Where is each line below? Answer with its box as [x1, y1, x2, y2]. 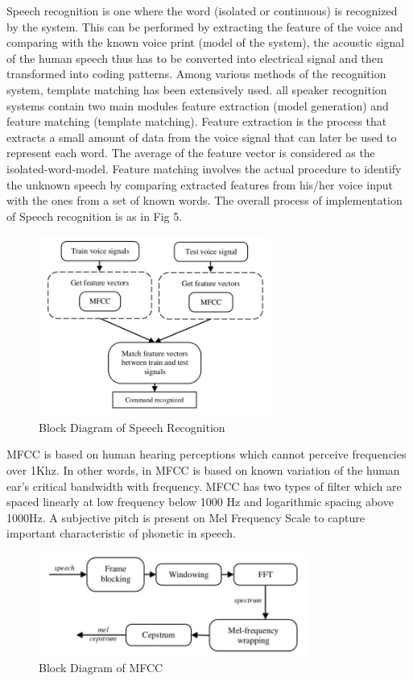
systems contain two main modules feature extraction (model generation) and [6, 97, 389, 114]
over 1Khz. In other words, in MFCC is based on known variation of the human [6, 461, 400, 478]
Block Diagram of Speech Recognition [39, 418, 225, 435]
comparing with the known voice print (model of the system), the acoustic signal [6, 34, 405, 51]
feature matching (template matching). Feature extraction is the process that [6, 113, 387, 130]
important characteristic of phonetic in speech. [6, 525, 236, 542]
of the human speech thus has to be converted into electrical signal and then [6, 49, 383, 66]
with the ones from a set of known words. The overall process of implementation [6, 192, 403, 209]
